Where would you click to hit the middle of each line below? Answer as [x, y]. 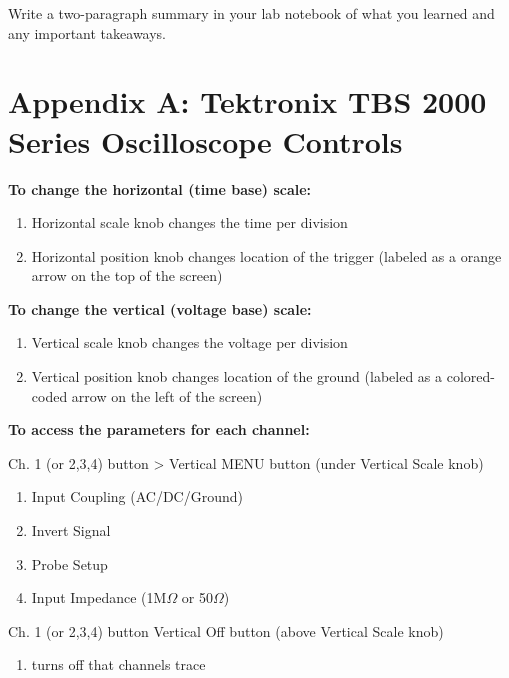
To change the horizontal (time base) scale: [160, 188]
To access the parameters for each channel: [159, 429]
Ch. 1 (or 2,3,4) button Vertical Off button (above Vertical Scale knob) [226, 630]
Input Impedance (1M [99, 597]
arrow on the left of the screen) [167, 395]
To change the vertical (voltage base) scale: [160, 308]
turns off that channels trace [118, 664]
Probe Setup [69, 563]
